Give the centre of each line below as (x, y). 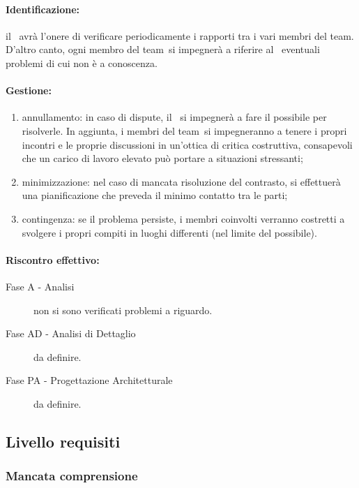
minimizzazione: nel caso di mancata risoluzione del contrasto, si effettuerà (181, 181)
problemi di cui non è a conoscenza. (82, 62)
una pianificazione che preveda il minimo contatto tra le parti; (155, 195)
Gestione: (29, 90)
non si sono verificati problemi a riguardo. (123, 310)
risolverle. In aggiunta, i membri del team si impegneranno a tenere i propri (184, 130)
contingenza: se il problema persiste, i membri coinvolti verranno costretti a (183, 218)
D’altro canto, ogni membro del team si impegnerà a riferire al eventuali (163, 49)
